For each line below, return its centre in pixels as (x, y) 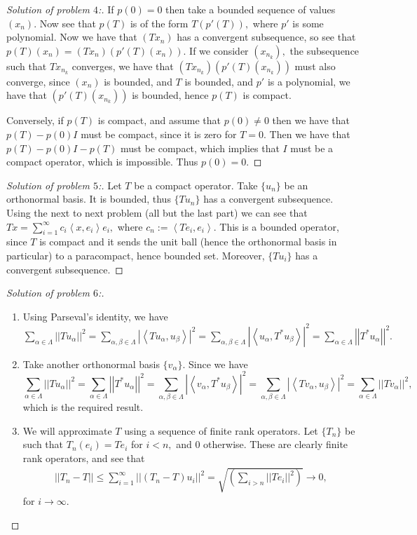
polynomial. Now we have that (72, 37)
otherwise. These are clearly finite (276, 444)
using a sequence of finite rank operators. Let (221, 430)
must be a (312, 148)
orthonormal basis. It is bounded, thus (89, 199)
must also (315, 66)
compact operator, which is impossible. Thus (102, 162)
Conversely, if (35, 120)
